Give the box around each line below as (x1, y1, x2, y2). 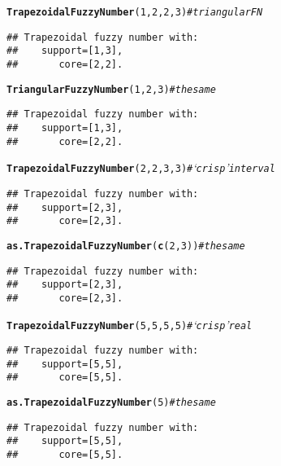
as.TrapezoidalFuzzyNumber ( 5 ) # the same (6, 397, 216, 409)
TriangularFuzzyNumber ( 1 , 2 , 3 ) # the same (6, 83, 216, 95)
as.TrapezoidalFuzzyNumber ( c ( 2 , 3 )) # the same (6, 240, 245, 252)
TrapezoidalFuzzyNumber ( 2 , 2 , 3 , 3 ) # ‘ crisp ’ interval (6, 159, 275, 176)
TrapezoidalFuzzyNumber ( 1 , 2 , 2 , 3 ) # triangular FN (6, 7, 263, 18)
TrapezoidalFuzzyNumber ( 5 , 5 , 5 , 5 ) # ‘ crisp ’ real (6, 315, 253, 332)
